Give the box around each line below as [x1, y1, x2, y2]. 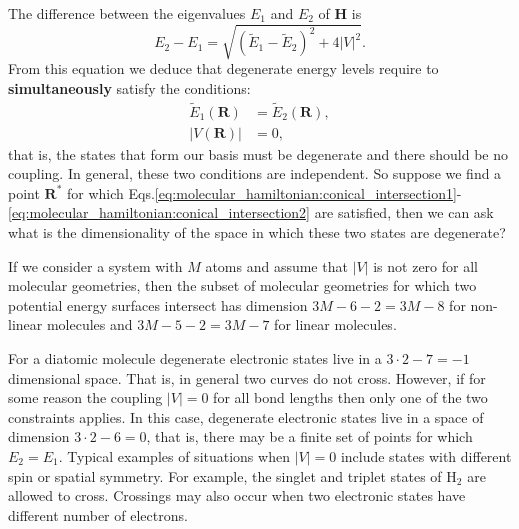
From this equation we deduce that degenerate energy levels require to [8, 58, 439, 79]
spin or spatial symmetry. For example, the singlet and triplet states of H [8, 465, 457, 486]
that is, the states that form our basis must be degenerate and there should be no [8, 143, 509, 164]
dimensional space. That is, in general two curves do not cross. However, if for [8, 367, 486, 388]
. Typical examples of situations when [58, 445, 290, 466]
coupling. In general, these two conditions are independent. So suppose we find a [8, 163, 502, 184]
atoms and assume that [205, 255, 348, 276]
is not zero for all [373, 255, 478, 276]
